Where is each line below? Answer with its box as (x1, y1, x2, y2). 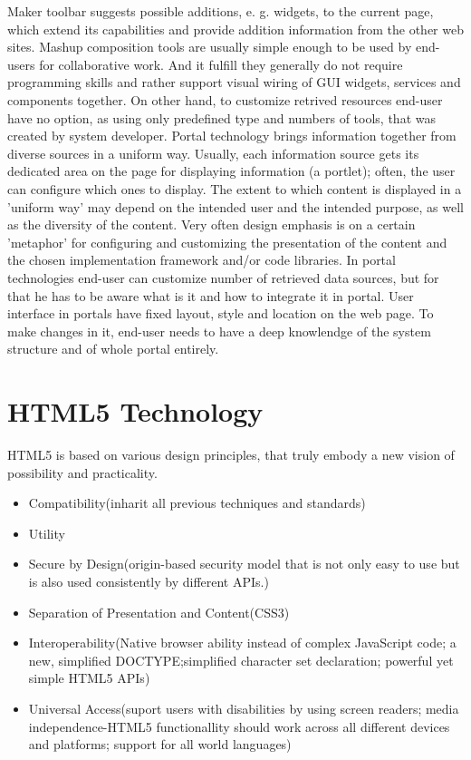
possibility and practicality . (7, 463, 158, 482)
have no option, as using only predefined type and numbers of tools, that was (7, 108, 436, 127)
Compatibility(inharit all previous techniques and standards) (28, 493, 366, 512)
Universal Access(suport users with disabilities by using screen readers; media (28, 698, 459, 717)
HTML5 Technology (7, 393, 264, 430)
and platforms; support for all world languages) (28, 735, 292, 754)
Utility (28, 523, 65, 542)
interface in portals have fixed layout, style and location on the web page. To (7, 304, 434, 323)
